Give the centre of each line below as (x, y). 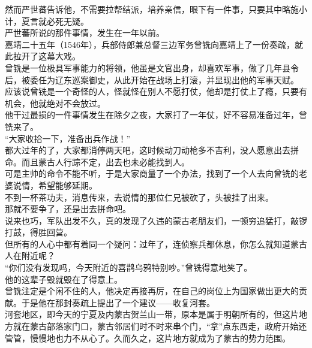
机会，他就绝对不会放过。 (55, 103)
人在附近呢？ (30, 255)
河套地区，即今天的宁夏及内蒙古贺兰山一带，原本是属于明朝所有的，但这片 (152, 314)
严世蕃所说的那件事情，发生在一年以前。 (85, 33)
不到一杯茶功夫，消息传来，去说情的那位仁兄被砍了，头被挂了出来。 (139, 197)
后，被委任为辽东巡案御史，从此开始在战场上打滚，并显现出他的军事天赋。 (152, 79)
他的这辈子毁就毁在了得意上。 (64, 279)
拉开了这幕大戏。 (46, 56)
